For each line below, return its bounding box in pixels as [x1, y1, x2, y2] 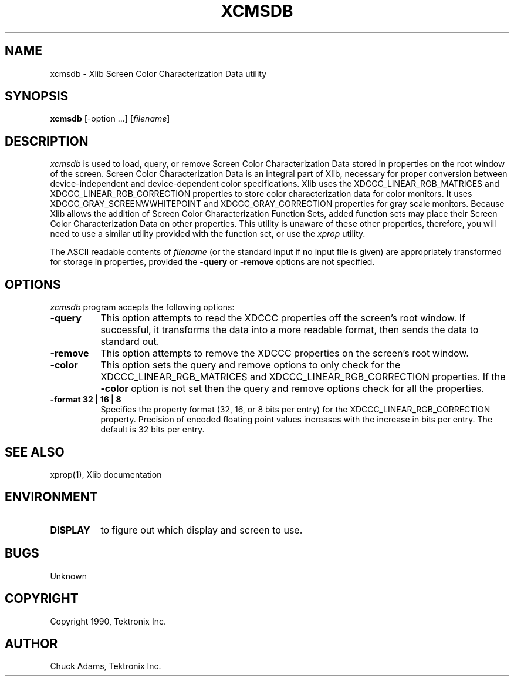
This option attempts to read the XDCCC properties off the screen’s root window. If [100, 312, 465, 324]
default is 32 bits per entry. [100, 424, 205, 435]
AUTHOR [5, 636, 58, 651]
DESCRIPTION [5, 133, 89, 149]
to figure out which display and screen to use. [100, 524, 303, 536]
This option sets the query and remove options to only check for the [100, 359, 401, 371]
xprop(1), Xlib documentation [50, 469, 162, 479]
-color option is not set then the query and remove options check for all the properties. [100, 383, 485, 395]
